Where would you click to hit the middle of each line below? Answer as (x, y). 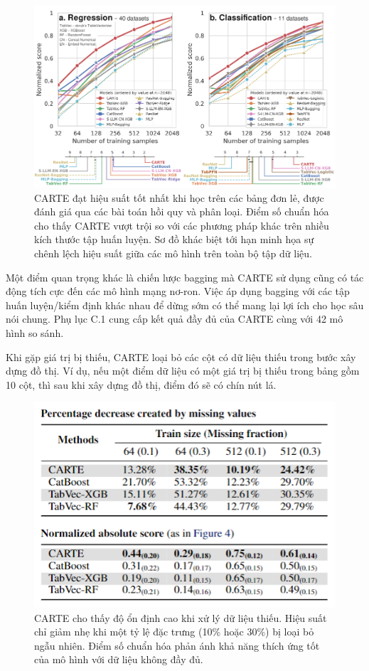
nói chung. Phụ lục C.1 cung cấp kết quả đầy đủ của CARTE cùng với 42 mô (175, 319)
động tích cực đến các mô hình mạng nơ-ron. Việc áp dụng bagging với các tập (178, 291)
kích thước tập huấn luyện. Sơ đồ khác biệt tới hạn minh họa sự (174, 239)
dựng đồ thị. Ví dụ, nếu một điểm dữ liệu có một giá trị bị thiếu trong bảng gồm (183, 371)
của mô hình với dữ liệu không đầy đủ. (119, 659)
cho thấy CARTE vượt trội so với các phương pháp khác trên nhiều (182, 225)
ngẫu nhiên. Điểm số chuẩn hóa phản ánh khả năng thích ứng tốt (177, 645)
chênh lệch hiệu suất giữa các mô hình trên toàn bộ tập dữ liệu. (173, 253)
